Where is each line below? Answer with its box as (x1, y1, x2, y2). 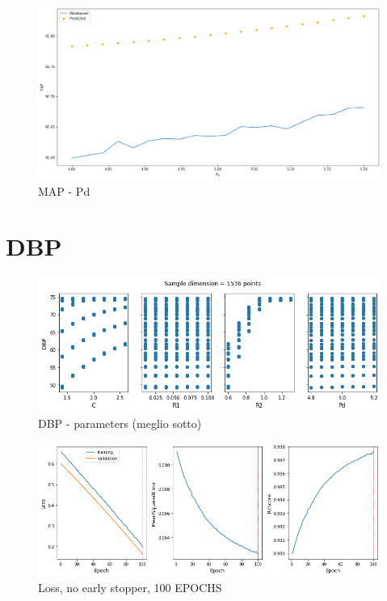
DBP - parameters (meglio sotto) (38, 414, 202, 431)
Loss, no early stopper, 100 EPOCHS (38, 579, 222, 595)
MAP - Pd (38, 182, 90, 199)
